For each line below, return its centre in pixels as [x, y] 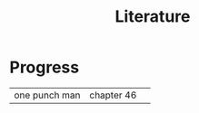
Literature [153, 17]
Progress [45, 67]
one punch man [47, 95]
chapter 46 [113, 95]
